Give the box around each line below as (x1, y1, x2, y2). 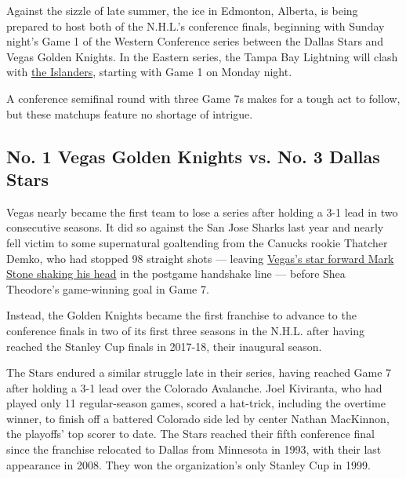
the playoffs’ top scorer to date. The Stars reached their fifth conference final (6, 425, 375, 442)
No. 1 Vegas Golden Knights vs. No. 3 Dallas (6, 144, 380, 168)
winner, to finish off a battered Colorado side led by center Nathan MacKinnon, (6, 410, 390, 426)
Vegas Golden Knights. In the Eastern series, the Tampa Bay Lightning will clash (6, 48, 398, 64)
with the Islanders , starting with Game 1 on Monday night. (6, 64, 292, 80)
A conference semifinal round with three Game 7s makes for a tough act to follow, (6, 89, 401, 106)
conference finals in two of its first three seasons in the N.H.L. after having (6, 322, 364, 338)
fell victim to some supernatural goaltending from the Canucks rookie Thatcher (6, 234, 388, 250)
